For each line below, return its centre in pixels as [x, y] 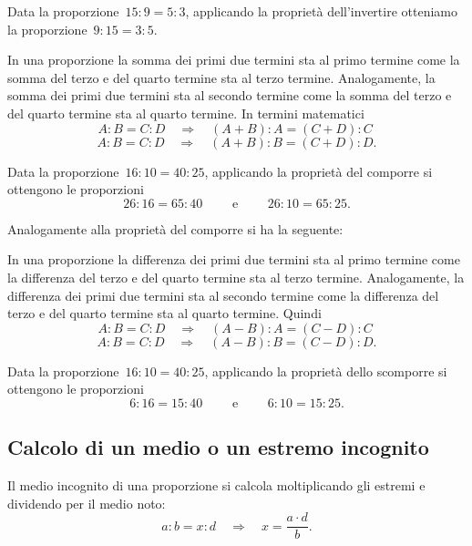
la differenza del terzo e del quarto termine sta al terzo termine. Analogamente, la [236, 277]
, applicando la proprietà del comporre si [318, 171]
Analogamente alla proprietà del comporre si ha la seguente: [175, 228]
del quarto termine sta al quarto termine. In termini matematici [186, 113]
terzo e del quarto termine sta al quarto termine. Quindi [164, 313]
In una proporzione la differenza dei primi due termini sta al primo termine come [234, 259]
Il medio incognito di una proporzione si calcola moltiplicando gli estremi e [216, 485]
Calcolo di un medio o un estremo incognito [218, 447]
